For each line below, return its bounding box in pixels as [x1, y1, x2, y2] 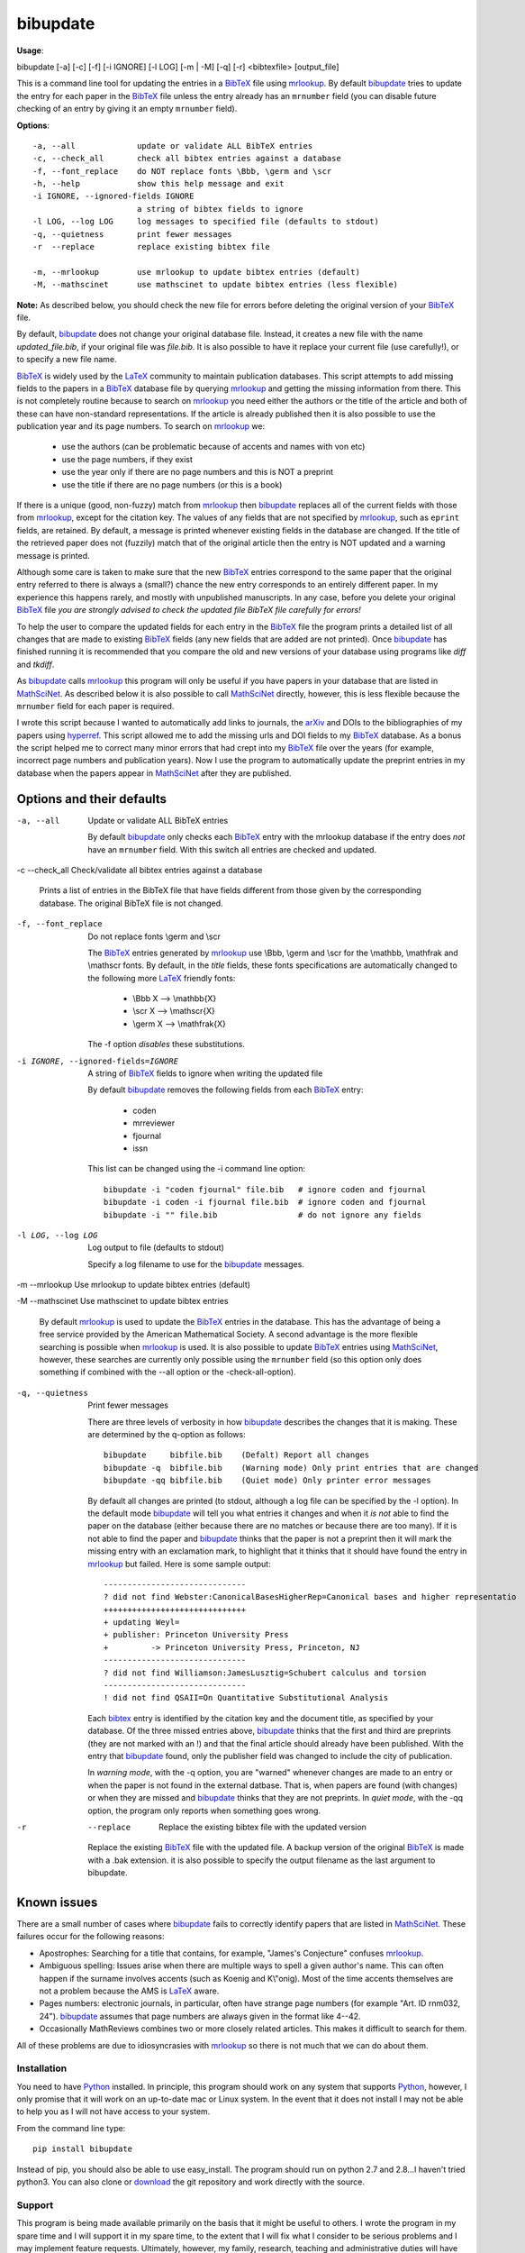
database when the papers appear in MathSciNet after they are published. [16, 767, 292, 779]
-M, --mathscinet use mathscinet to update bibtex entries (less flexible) [32, 279, 399, 290]
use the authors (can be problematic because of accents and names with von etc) [61, 442, 366, 452]
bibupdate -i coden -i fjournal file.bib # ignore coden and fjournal [104, 1197, 427, 1208]
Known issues [16, 1894, 98, 1910]
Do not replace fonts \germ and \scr [87, 931, 221, 942]
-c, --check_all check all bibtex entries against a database [32, 153, 341, 164]
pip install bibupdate [32, 2144, 133, 2154]
